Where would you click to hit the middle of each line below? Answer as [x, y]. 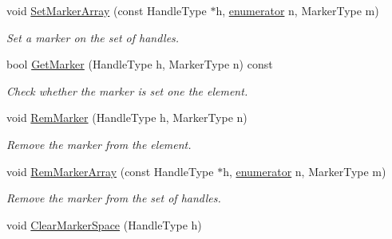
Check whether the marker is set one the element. [127, 90]
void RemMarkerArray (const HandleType [110, 171]
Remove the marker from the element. [99, 144]
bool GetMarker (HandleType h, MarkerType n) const [140, 64]
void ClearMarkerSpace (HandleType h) [104, 224]
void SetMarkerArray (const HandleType [107, 10]
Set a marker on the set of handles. [93, 37]
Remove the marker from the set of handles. [114, 198]
